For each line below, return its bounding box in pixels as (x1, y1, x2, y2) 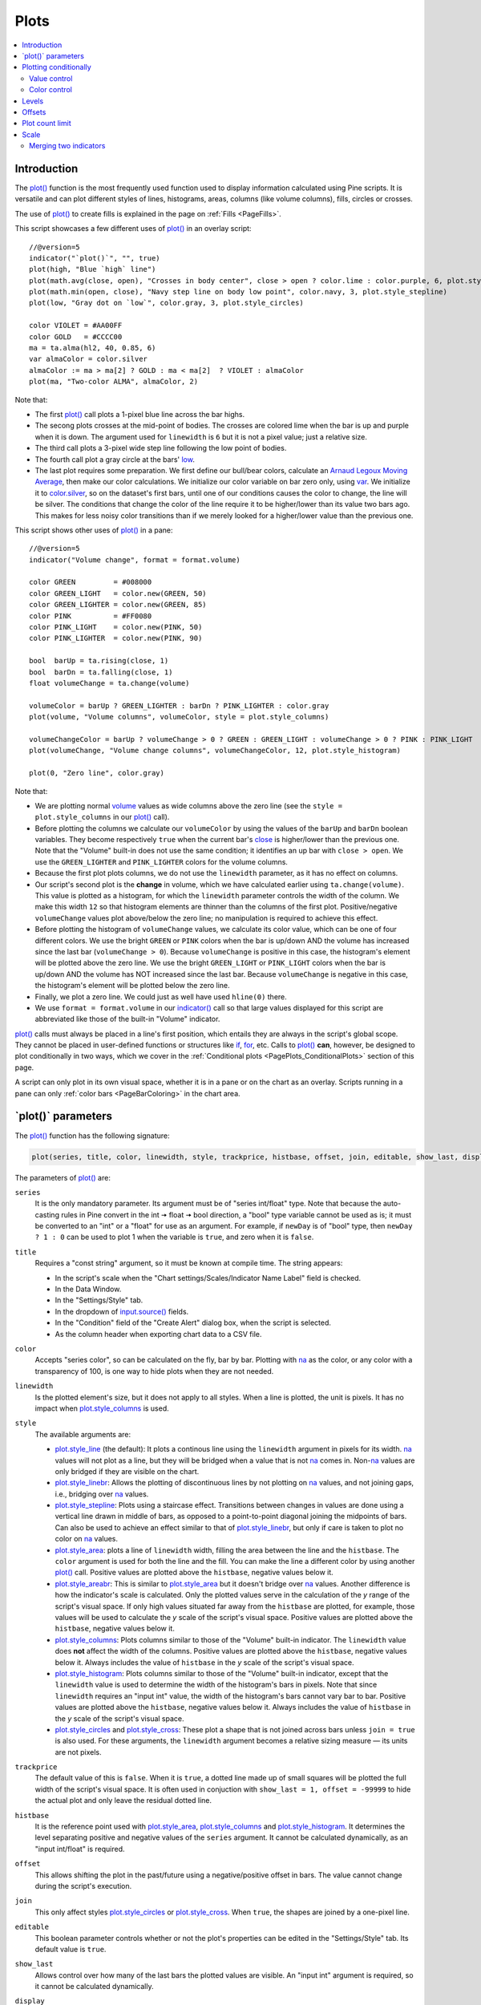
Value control (29, 73, 73, 83)
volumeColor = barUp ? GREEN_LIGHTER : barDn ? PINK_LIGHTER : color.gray (29, 701, 329, 710)
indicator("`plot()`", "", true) (29, 253, 160, 262)
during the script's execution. (34, 1881, 132, 1890)
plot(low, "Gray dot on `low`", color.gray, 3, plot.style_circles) (29, 298, 304, 308)
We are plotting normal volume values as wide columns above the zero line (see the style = (34, 800, 343, 810)
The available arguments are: (34, 1429, 131, 1439)
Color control (29, 85, 72, 95)
